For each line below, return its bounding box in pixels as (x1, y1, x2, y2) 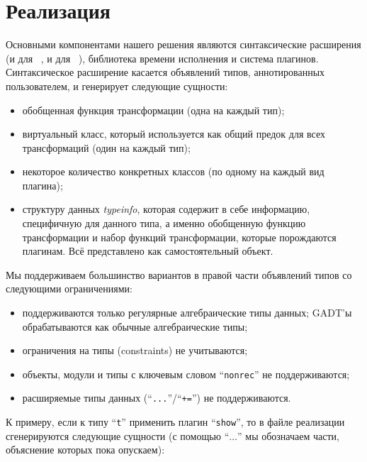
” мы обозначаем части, (237, 428, 339, 443)
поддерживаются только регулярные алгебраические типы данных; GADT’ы (22, 305, 352, 320)
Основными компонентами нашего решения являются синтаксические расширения (6, 37, 361, 52)
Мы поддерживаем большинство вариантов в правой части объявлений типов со (6, 267, 352, 282)
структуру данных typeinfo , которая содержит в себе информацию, (22, 202, 310, 216)
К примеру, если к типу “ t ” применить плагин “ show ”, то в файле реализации (6, 414, 345, 429)
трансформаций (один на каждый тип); (22, 140, 191, 155)
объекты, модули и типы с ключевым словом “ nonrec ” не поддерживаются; (22, 366, 350, 381)
